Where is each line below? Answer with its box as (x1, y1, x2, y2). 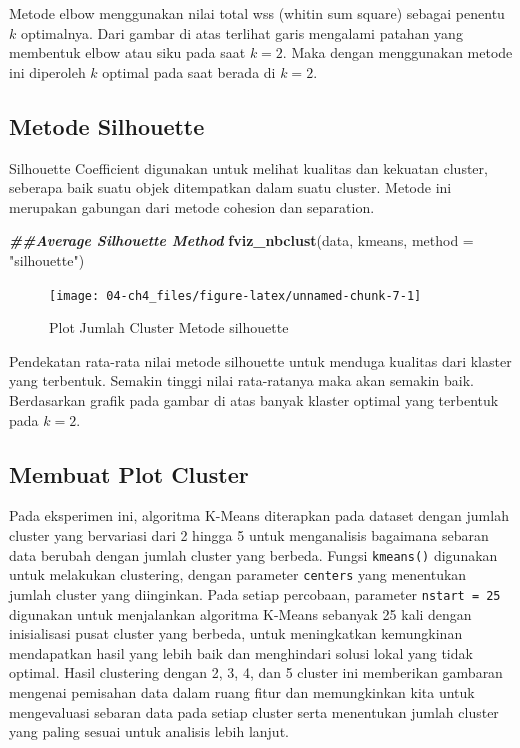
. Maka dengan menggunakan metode (282, 42, 513, 63)
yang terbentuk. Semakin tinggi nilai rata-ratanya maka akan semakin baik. (9, 370, 474, 391)
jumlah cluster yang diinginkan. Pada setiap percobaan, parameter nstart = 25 (9, 583, 501, 604)
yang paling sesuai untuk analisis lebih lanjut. (9, 721, 289, 742)
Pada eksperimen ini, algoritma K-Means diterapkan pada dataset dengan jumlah (9, 505, 509, 526)
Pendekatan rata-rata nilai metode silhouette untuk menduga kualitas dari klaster (9, 350, 512, 371)
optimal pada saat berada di (102, 61, 276, 82)
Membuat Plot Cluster (9, 458, 249, 489)
